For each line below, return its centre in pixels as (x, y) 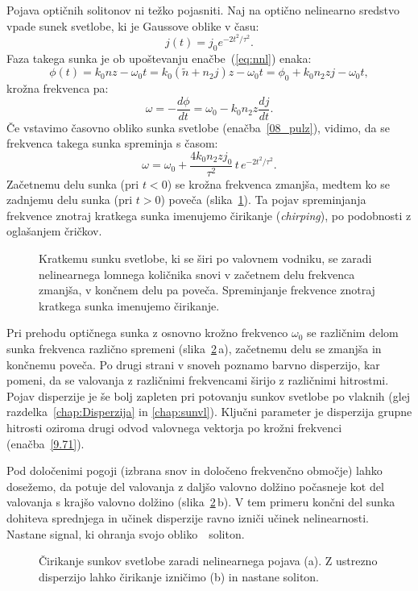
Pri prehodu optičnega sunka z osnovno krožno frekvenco (147, 333)
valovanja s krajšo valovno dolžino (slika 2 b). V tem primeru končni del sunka (201, 502)
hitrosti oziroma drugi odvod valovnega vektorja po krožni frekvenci (174, 427)
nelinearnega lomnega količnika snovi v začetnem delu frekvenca (197, 274)
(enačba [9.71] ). (46, 443)
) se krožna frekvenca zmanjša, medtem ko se (278, 183)
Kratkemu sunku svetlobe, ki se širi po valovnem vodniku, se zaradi (205, 258)
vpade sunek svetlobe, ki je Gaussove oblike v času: (133, 25)
